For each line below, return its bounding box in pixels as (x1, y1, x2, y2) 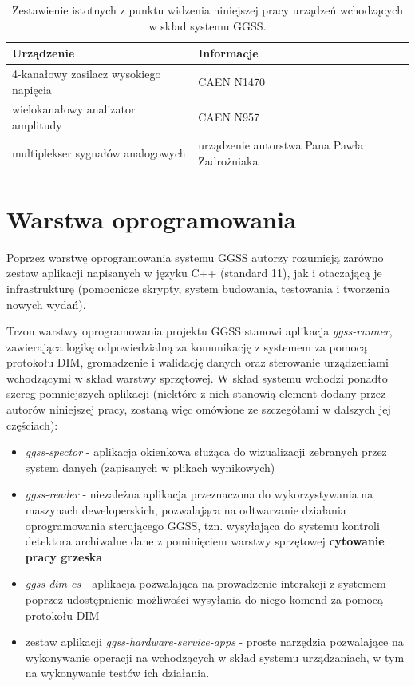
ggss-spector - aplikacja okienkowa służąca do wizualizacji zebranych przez (25, 443, 387, 460)
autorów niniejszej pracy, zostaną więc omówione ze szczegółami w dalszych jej (6, 401, 391, 418)
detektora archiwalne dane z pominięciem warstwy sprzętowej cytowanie (25, 533, 385, 549)
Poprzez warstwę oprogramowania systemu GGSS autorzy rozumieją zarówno (6, 248, 384, 265)
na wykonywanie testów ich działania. (25, 664, 210, 681)
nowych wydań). (6, 295, 86, 312)
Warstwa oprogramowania (6, 202, 297, 235)
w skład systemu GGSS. (148, 17, 267, 34)
